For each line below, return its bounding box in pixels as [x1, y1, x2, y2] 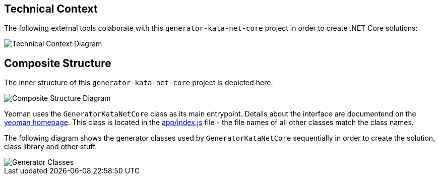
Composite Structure [4, 56, 111, 70]
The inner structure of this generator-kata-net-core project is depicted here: [4, 78, 273, 87]
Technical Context [4, 3, 98, 15]
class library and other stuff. [4, 142, 97, 151]
